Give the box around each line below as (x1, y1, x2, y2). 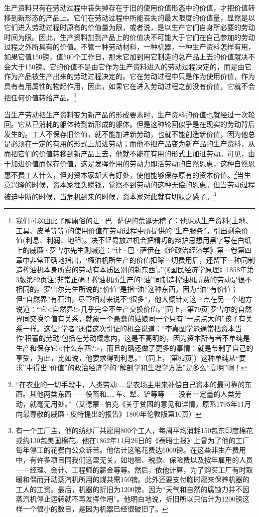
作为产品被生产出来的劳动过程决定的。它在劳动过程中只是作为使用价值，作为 (4, 71, 255, 81)
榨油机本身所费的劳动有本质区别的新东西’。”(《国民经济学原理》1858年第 (22, 264, 254, 275)
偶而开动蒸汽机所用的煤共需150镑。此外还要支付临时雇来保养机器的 (29, 474, 250, 485)
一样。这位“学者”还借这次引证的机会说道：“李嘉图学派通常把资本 (22, 323, 235, 333)
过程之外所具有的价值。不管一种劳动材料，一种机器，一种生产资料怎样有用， (4, 41, 255, 52)
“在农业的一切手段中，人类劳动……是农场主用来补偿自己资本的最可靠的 (15, 379, 245, 389)
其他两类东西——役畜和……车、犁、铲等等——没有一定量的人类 (29, 389, 235, 399)
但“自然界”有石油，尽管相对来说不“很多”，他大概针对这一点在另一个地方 (15, 294, 253, 304)
